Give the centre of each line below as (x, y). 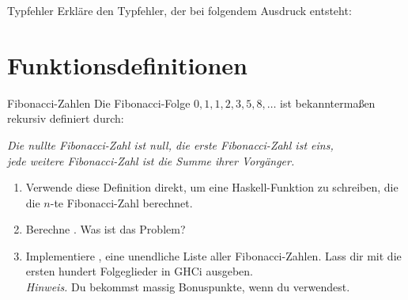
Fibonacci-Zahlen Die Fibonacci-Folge (99, 103)
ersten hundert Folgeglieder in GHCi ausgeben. (139, 271)
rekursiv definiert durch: (66, 118)
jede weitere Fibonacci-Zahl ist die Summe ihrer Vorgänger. (151, 160)
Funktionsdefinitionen (127, 65)
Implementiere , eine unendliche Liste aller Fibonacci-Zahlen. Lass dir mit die (213, 255)
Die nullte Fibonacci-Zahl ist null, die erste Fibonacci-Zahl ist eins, (170, 144)
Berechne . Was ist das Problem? (106, 229)
